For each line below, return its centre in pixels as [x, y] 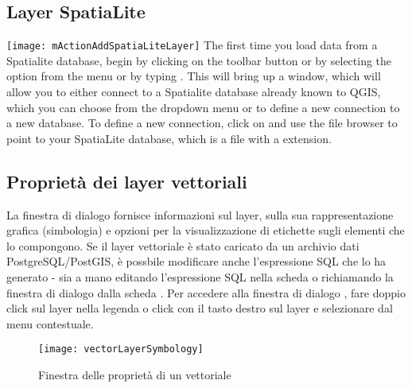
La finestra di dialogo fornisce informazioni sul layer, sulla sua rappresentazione [200, 214]
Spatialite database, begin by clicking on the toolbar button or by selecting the [199, 60]
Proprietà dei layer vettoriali [127, 181]
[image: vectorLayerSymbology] [121, 349]
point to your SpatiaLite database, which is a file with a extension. [169, 138]
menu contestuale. [50, 323]
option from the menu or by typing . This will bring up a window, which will [194, 76]
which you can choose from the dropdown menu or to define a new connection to [203, 107]
